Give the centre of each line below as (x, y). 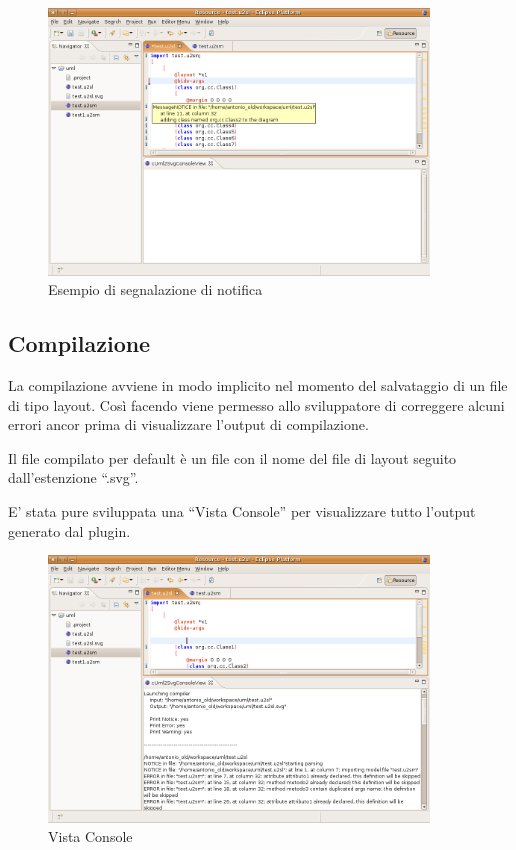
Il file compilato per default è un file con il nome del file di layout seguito (232, 457)
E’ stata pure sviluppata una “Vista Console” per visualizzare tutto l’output (242, 510)
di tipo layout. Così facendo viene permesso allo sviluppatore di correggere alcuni (256, 404)
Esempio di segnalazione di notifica (155, 289)
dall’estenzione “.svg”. (73, 477)
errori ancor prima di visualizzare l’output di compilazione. (188, 424)
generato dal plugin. (69, 530)
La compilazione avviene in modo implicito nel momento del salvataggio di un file (258, 384)
